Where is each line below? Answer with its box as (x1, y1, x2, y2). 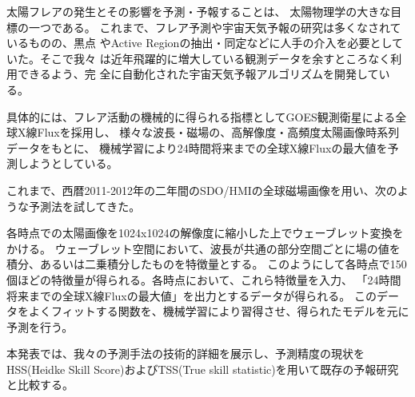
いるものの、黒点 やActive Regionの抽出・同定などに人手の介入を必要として (6, 34, 403, 51)
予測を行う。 (6, 318, 74, 335)
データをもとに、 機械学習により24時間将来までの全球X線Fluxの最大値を (6, 139, 388, 156)
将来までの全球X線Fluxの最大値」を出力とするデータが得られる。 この (6, 287, 377, 304)
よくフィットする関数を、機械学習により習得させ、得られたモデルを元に (28, 303, 409, 320)
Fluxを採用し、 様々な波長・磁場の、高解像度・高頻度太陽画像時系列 (37, 124, 400, 141)
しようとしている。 (17, 155, 118, 172)
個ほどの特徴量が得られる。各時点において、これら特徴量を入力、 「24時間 (6, 271, 401, 288)
